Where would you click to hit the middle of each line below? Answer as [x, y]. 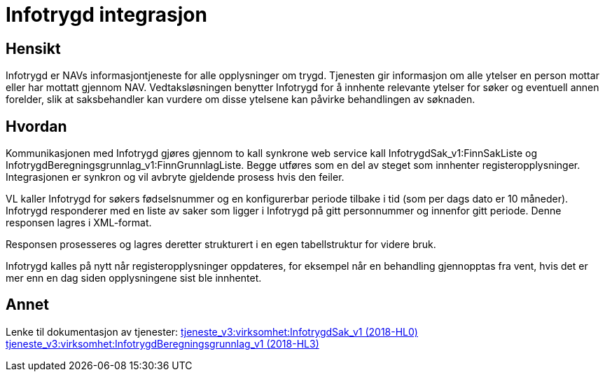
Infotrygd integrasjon [106, 15]
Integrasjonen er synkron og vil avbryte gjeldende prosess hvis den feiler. [175, 177]
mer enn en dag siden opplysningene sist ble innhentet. [134, 278]
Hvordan [36, 126]
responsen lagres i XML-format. [79, 223]
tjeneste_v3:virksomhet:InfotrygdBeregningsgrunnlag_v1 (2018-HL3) [162, 343]
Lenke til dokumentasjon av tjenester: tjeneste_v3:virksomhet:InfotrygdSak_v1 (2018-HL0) [212, 331]
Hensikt [33, 48]
